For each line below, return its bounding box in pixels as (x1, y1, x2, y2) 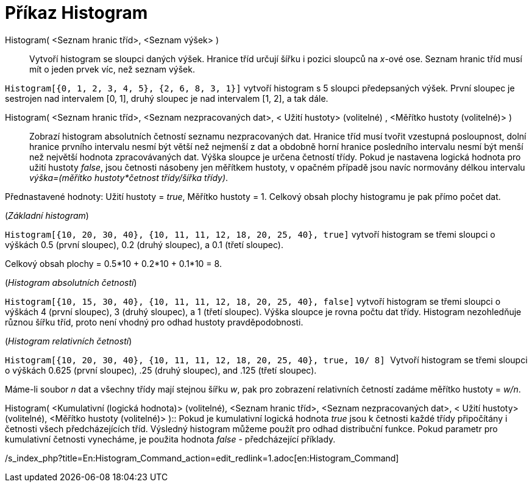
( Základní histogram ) (5, 210, 89, 221)
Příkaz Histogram (5, 2, 148, 23)
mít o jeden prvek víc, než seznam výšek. (29, 63, 195, 74)
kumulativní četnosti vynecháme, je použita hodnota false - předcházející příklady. (5, 433, 336, 444)
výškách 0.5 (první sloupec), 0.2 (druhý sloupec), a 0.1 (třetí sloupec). (5, 239, 283, 250)
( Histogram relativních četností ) (5, 335, 132, 346)
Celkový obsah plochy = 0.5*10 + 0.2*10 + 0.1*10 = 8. (5, 258, 222, 269)
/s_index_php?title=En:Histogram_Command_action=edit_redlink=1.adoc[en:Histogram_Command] (5, 452, 399, 463)
